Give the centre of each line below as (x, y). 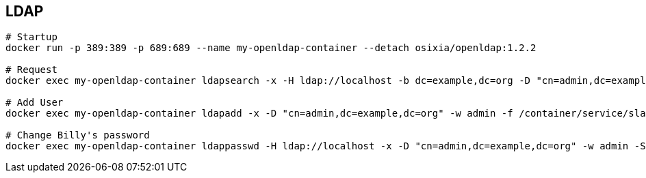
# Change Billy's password (78, 135)
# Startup (31, 37)
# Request (31, 70)
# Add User (35, 103)
